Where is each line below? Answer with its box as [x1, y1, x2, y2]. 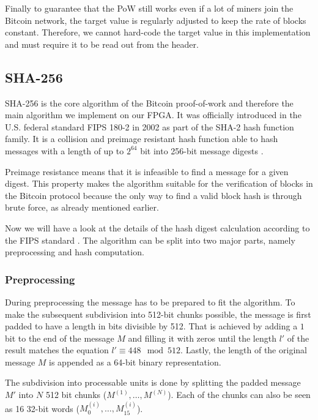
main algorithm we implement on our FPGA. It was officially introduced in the [5, 108, 301, 121]
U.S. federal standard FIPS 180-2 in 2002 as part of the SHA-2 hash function [5, 120, 294, 133]
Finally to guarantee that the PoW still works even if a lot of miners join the [5, 2, 294, 14]
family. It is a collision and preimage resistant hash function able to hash [5, 132, 278, 145]
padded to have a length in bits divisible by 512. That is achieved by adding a [5, 320, 298, 332]
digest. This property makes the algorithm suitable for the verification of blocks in [5, 177, 313, 190]
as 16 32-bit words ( [5, 402, 79, 414]
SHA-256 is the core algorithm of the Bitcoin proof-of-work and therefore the [5, 96, 294, 109]
